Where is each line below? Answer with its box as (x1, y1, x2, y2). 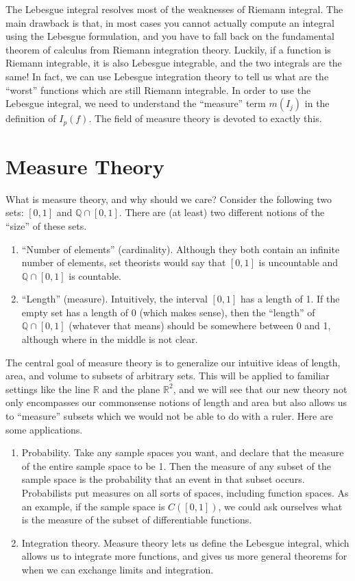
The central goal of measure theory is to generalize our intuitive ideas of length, (5, 355, 341, 369)
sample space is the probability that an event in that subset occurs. (21, 472, 305, 486)
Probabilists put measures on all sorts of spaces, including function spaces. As (21, 486, 349, 500)
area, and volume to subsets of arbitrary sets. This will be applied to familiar (5, 368, 330, 383)
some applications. (5, 422, 83, 436)
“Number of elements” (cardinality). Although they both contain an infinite (21, 241, 340, 256)
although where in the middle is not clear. (21, 332, 198, 346)
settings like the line (5, 381, 90, 396)
